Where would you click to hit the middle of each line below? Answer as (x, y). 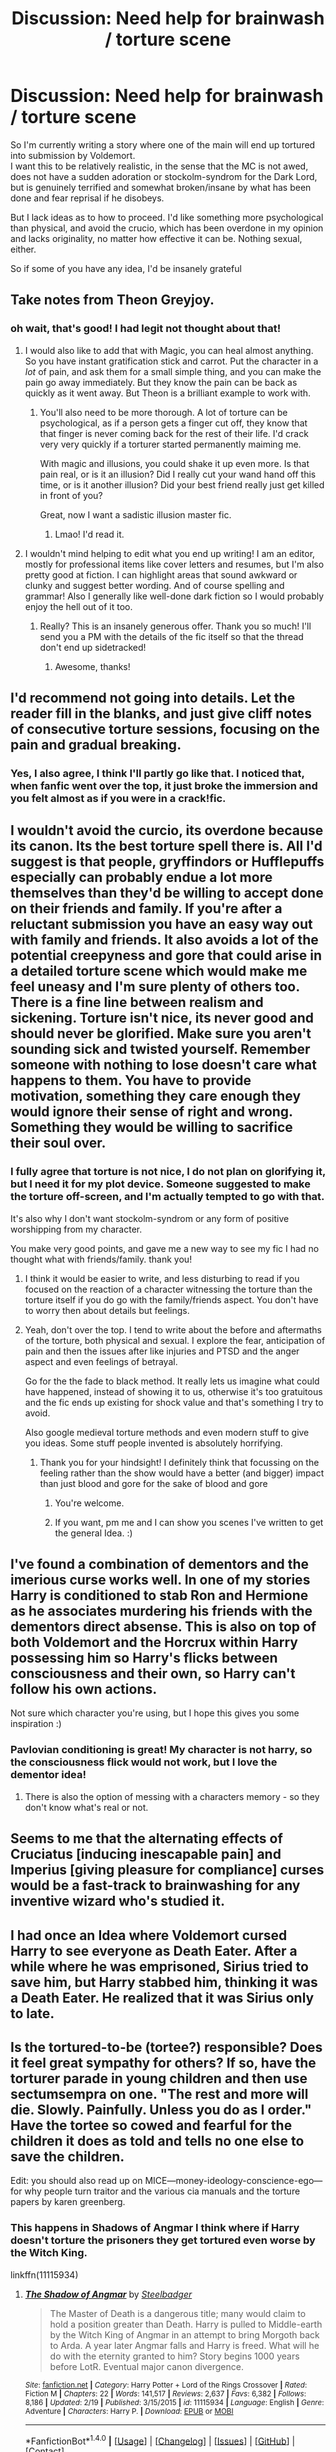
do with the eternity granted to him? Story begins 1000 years (174, 2356)
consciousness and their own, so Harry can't (153, 1673)
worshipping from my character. (76, 1229)
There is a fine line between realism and (137, 1002)
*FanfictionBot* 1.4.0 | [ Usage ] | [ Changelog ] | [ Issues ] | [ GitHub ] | (160, 2440)
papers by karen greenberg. (68, 2202)
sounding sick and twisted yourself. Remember (160, 1049)
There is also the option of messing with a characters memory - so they (172, 1796)
